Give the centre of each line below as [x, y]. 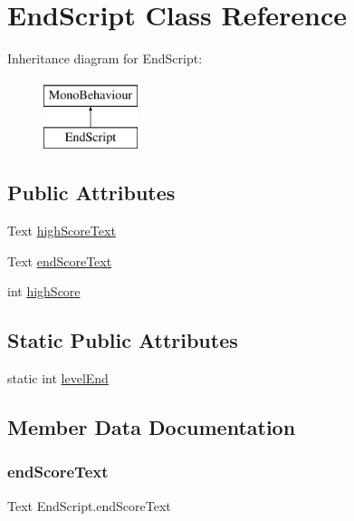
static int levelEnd [58, 378]
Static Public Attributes [123, 340]
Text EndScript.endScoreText [89, 505]
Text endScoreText [60, 260]
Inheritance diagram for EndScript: [105, 58]
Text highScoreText [62, 231]
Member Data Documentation [152, 427]
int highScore [44, 291]
